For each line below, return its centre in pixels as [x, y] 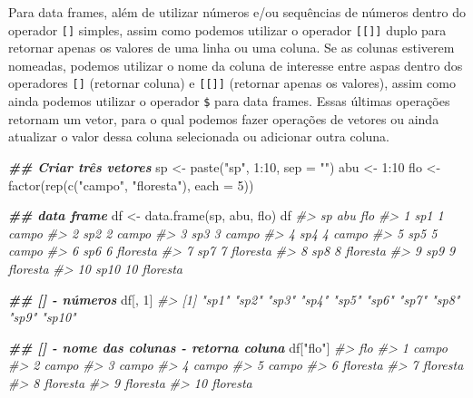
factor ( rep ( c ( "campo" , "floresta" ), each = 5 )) [131, 184]
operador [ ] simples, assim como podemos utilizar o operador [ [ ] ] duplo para [227, 29]
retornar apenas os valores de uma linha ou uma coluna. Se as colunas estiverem [232, 48]
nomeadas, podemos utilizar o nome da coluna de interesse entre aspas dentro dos [236, 65]
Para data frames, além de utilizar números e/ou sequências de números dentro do [237, 12]
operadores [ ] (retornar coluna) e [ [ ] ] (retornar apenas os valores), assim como [232, 83]
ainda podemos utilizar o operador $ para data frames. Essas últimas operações [229, 101]
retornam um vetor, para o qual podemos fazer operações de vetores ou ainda [224, 118]
